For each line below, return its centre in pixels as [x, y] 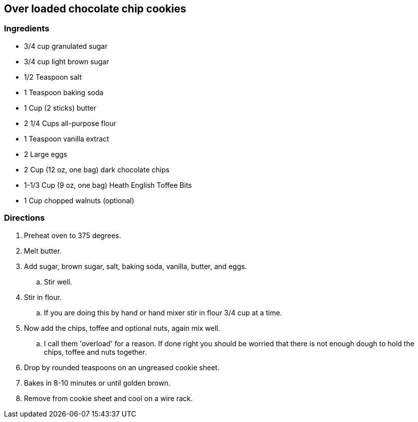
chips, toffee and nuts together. [96, 352]
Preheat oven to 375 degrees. [73, 235]
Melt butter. [43, 251]
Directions [24, 218]
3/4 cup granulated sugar [66, 46]
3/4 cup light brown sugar [67, 61]
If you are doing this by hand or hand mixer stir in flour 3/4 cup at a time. [163, 312]
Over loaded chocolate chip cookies [95, 9]
